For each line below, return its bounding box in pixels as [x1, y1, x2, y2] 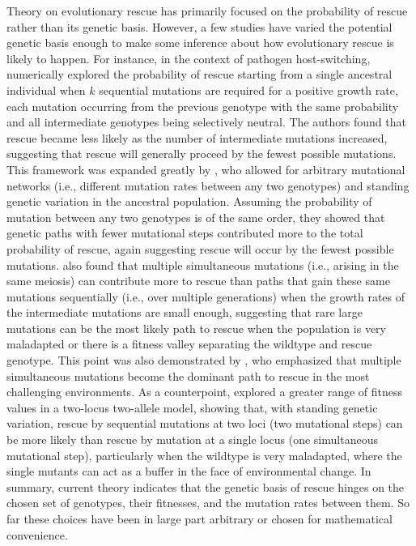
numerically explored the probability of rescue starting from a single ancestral [6, 66, 393, 83]
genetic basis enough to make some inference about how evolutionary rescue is [6, 34, 394, 51]
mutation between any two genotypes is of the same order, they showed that [6, 208, 385, 225]
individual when [6, 81, 86, 98]
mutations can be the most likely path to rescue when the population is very [6, 319, 386, 336]
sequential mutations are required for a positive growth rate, [99, 81, 398, 98]
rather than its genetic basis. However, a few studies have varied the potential [6, 18, 393, 35]
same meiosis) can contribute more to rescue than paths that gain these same [6, 272, 390, 289]
